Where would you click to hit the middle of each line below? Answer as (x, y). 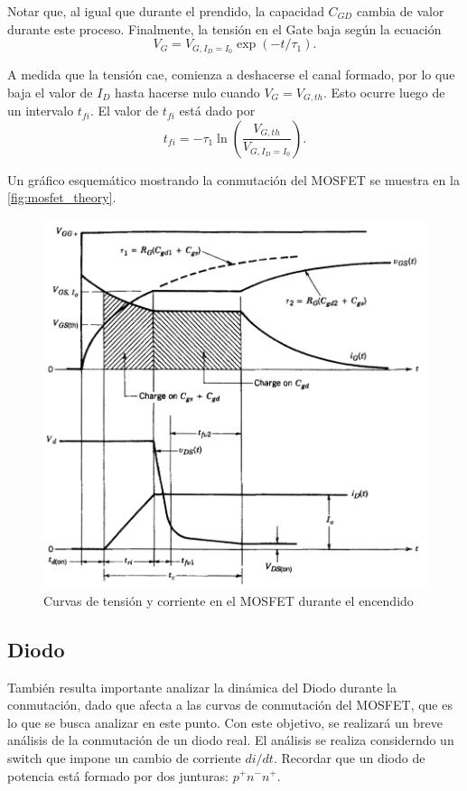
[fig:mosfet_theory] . (62, 197)
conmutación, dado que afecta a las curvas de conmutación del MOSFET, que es (230, 705)
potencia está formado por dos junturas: (118, 775)
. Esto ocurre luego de (384, 92)
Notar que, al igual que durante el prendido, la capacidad (166, 11)
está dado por (217, 111)
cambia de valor (400, 11)
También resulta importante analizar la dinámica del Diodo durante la (202, 687)
